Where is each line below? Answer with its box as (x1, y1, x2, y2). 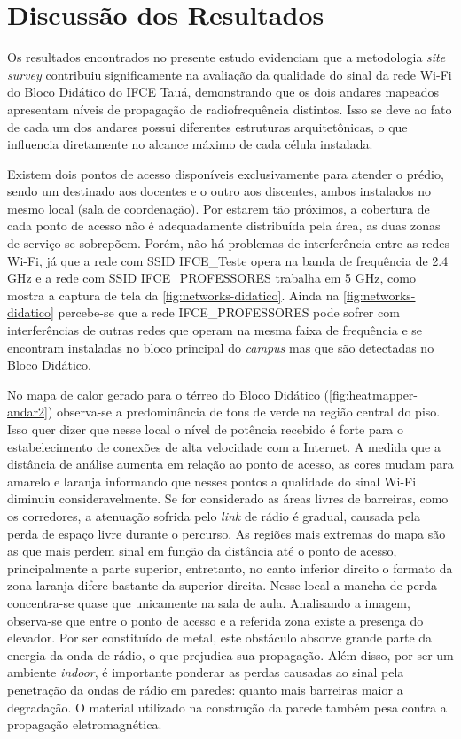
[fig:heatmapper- (329, 385, 418, 403)
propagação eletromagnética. (7, 715, 162, 734)
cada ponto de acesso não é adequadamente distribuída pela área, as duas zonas (7, 216, 441, 235)
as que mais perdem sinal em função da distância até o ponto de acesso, (7, 541, 397, 560)
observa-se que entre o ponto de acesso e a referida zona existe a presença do (7, 611, 424, 629)
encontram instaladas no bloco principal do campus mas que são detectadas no (7, 338, 434, 356)
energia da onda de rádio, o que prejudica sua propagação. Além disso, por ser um (7, 645, 454, 664)
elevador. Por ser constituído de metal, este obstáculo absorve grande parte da (7, 628, 433, 647)
